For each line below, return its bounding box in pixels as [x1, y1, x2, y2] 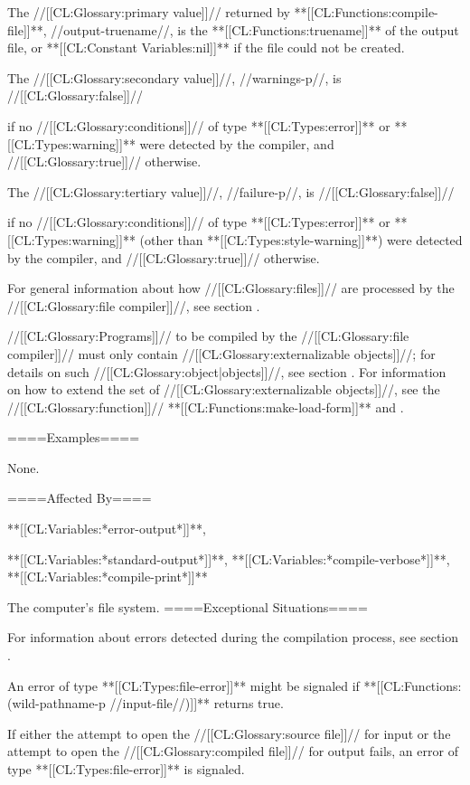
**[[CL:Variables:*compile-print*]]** [7, 567, 208, 586]
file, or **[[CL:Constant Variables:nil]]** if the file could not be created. [7, 38, 405, 57]
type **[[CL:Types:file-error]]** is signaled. [7, 760, 245, 778]
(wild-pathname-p [7, 694, 106, 713]
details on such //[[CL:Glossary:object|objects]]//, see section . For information [7, 362, 446, 381]
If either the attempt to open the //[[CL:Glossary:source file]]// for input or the [7, 724, 451, 742]
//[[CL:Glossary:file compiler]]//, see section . [7, 296, 260, 315]
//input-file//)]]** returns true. [109, 694, 284, 713]
